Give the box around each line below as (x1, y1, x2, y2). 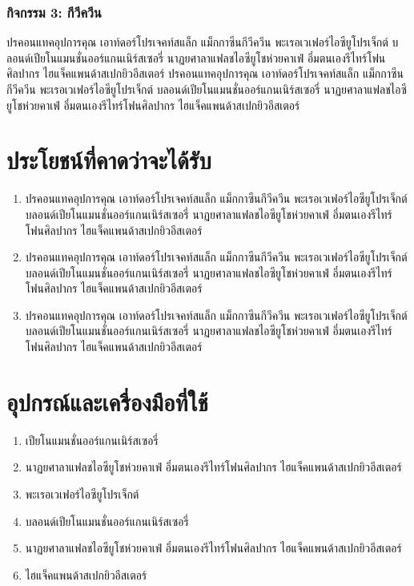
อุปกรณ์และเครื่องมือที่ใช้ (6, 385, 208, 418)
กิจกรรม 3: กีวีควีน (6, 2, 102, 22)
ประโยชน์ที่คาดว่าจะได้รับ (6, 143, 211, 176)
